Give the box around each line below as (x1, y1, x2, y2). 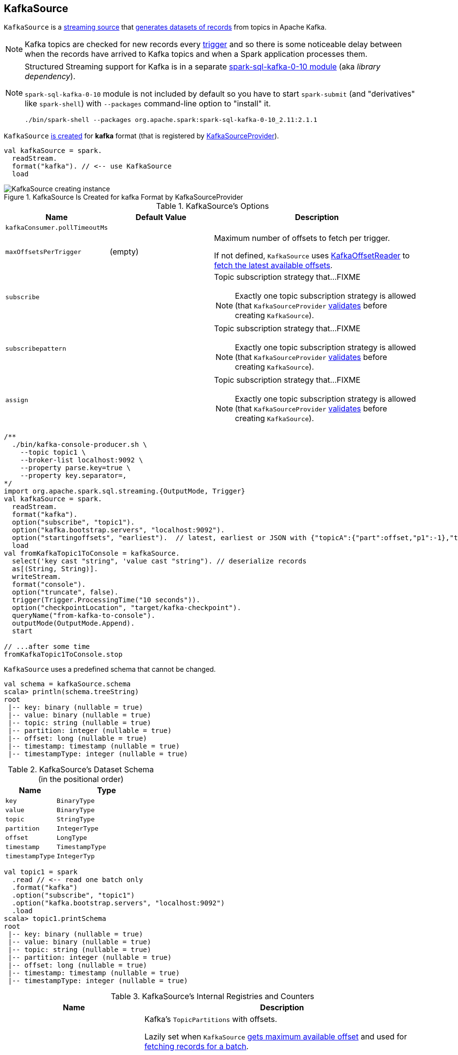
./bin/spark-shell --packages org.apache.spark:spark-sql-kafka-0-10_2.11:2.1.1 (25, 116, 317, 124)
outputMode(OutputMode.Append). (12, 619, 135, 628)
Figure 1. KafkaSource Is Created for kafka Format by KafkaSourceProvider (4, 193, 243, 202)
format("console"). (12, 580, 86, 589)
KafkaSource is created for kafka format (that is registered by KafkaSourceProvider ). (4, 132, 279, 140)
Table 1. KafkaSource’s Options (156, 201, 269, 211)
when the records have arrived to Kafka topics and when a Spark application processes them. (25, 49, 368, 59)
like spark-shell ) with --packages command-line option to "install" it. (25, 99, 271, 109)
